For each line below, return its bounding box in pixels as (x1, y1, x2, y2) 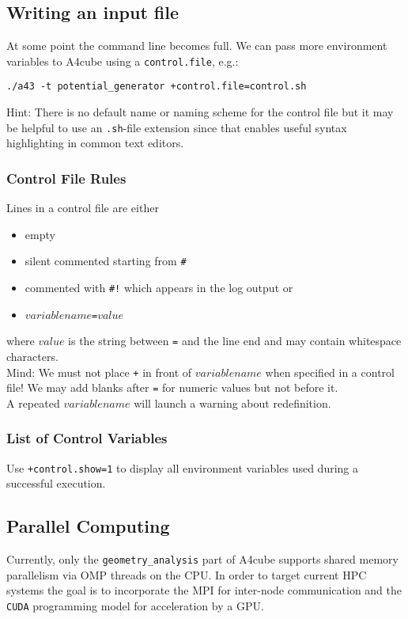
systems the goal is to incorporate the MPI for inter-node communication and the (6, 582, 402, 598)
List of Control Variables (6, 428, 168, 448)
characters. (6, 347, 59, 364)
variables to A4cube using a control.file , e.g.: (6, 52, 239, 69)
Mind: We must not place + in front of (6, 363, 192, 380)
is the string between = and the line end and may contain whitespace (68, 332, 402, 349)
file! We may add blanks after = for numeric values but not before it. (6, 379, 338, 396)
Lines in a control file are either (6, 199, 159, 216)
